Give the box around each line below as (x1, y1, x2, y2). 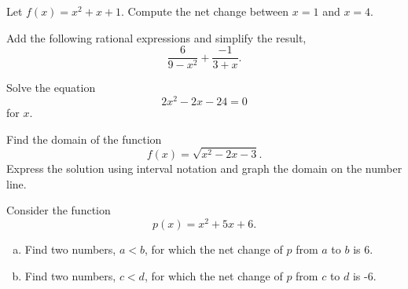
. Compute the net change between (121, 3, 289, 19)
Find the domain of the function (6, 130, 162, 147)
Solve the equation (6, 79, 96, 96)
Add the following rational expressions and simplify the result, (6, 29, 307, 46)
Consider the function (6, 202, 111, 218)
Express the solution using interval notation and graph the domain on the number (6, 160, 402, 177)
